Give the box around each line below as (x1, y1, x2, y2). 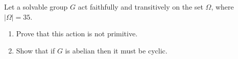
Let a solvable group (4, 2, 68, 12)
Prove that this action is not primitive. (16, 28, 138, 39)
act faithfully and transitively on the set (78, 2, 203, 12)
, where (211, 2, 234, 12)
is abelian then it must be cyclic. (65, 45, 168, 55)
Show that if (16, 45, 55, 55)
